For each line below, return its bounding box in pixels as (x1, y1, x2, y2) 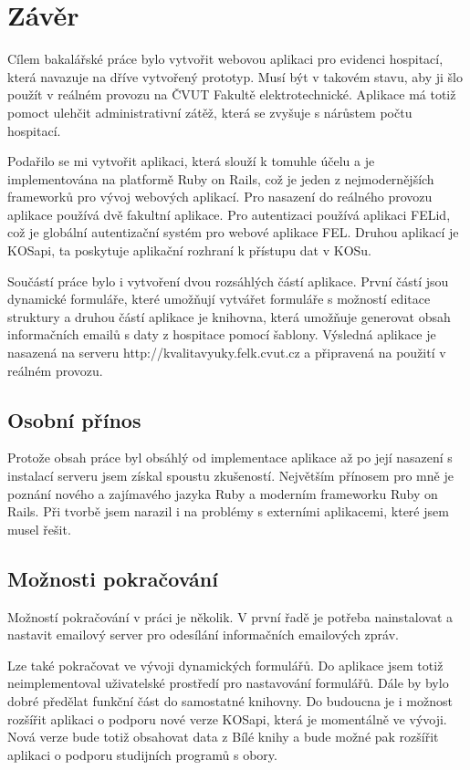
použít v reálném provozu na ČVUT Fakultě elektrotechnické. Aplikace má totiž (7, 85, 456, 104)
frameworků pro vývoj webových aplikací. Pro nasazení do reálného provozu (7, 187, 433, 206)
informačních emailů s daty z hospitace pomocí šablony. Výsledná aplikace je (7, 325, 436, 344)
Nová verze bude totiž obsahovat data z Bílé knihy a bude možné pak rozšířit (7, 727, 439, 746)
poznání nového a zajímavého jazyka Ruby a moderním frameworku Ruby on (7, 484, 438, 503)
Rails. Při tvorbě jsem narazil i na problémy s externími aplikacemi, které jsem (7, 502, 449, 521)
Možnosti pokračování (7, 564, 218, 592)
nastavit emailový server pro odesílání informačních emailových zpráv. (7, 625, 399, 644)
